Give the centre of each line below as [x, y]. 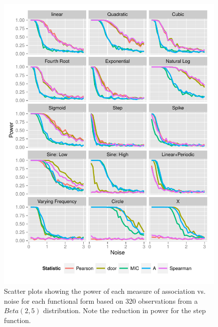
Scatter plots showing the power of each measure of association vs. [105, 291]
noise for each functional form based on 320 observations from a [101, 300]
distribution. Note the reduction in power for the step [125, 310]
